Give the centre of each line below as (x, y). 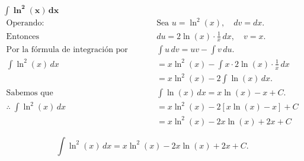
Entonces (23, 36)
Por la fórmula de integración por (67, 50)
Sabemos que (30, 93)
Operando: (25, 23)
